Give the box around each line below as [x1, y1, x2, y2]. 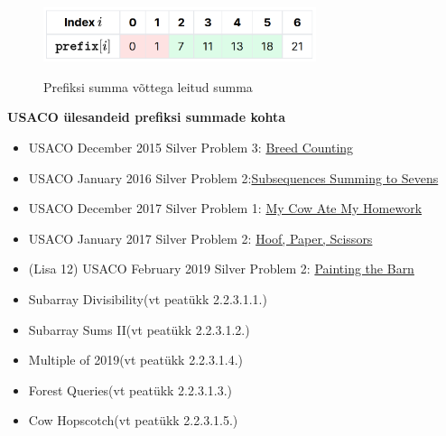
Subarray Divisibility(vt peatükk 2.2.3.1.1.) [28, 289, 267, 308]
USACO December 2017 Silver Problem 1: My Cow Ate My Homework [28, 199, 423, 218]
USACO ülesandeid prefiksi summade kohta [7, 107, 286, 126]
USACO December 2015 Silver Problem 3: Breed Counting [28, 137, 354, 156]
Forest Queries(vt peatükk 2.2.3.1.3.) [28, 380, 233, 399]
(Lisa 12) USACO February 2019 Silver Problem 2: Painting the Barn [28, 259, 414, 278]
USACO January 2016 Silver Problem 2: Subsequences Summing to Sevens [28, 168, 439, 187]
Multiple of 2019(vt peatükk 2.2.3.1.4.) [28, 350, 244, 369]
